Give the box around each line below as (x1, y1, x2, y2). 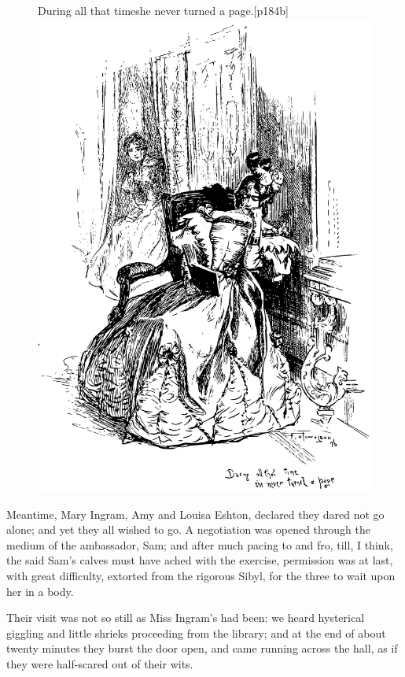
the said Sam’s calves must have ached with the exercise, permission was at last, (6, 552, 393, 568)
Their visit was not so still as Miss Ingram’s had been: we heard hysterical (6, 609, 365, 626)
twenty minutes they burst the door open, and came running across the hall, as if (6, 640, 398, 657)
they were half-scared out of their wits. (6, 655, 193, 671)
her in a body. (6, 583, 74, 599)
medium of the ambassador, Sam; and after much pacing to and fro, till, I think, (6, 536, 393, 553)
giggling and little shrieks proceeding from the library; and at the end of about (6, 624, 386, 641)
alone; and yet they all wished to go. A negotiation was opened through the (6, 521, 370, 538)
